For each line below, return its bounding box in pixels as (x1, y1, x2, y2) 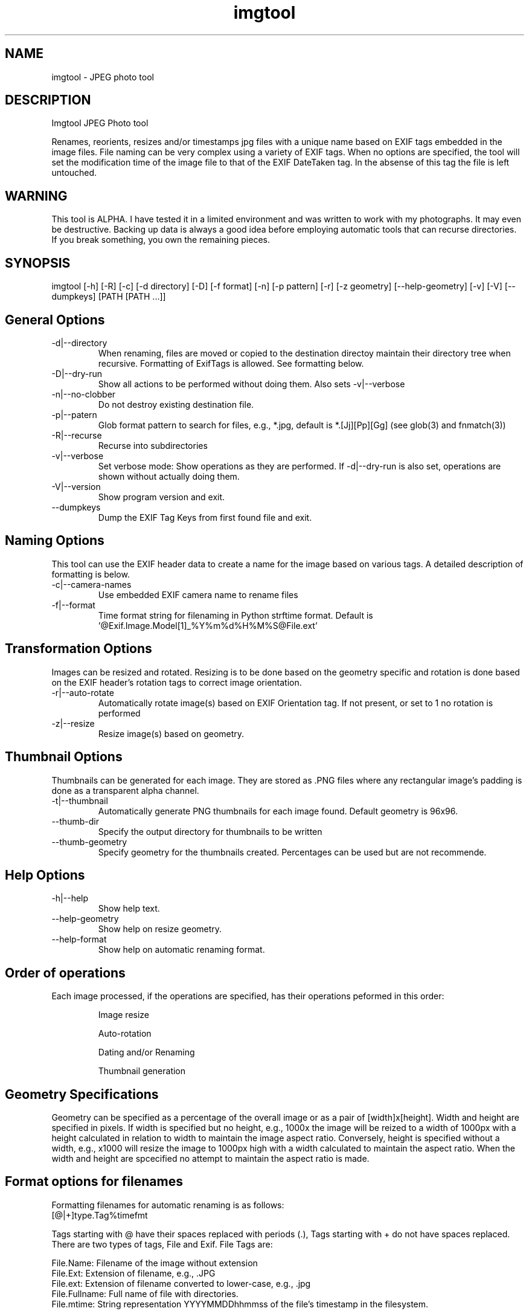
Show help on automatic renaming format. (98, 944, 265, 955)
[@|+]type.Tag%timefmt (51, 1209, 148, 1220)
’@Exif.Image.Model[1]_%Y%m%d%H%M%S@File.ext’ (98, 620, 318, 631)
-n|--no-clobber (51, 388, 116, 399)
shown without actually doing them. (98, 471, 240, 481)
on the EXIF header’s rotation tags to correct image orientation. (51, 677, 302, 688)
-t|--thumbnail (51, 795, 108, 806)
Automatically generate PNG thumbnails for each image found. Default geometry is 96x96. (98, 805, 458, 816)
